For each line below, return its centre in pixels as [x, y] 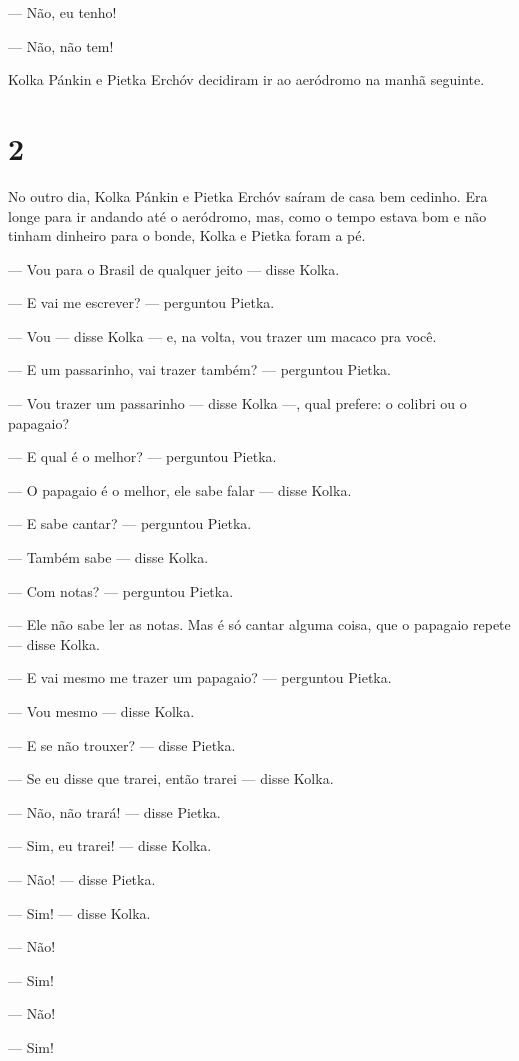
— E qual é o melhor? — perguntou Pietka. [142, 456]
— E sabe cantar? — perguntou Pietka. [130, 523]
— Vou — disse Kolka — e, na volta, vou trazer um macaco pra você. [222, 335]
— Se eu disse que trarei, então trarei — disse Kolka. [171, 778]
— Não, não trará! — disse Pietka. [114, 811]
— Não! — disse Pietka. [82, 878]
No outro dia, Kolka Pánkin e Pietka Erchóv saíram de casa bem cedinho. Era [248, 195]
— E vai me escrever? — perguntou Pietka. [141, 302]
